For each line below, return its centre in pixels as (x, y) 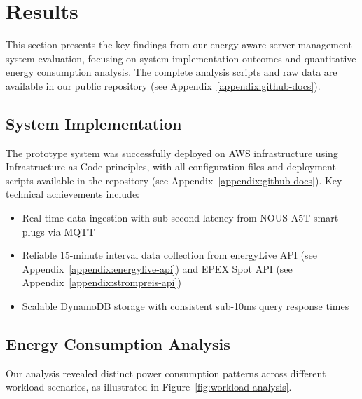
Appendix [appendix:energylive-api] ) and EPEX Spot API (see (157, 268)
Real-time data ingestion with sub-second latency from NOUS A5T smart (180, 218)
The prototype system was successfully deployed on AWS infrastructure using (172, 153)
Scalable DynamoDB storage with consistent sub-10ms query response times (186, 306)
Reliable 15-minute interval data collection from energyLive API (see (169, 255)
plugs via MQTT (58, 231)
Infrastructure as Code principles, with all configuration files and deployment (171, 167)
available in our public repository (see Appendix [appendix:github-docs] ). (163, 85)
